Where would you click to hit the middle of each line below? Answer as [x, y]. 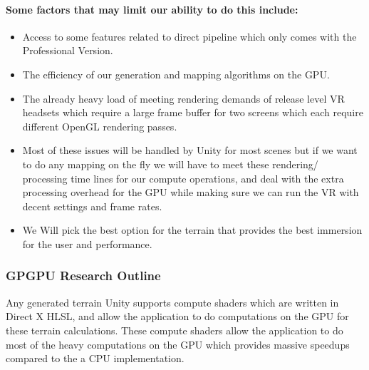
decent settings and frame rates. [92, 206]
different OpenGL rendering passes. [100, 126]
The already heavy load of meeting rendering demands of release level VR [183, 98]
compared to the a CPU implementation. [95, 358]
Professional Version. [68, 50]
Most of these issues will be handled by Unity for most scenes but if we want [190, 150]
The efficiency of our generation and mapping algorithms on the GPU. [176, 74]
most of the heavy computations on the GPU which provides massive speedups [178, 344]
